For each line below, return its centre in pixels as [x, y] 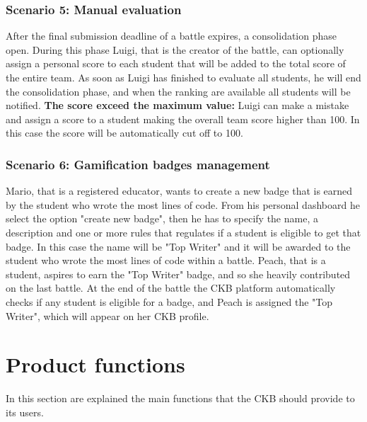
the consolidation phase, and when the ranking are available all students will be [178, 91]
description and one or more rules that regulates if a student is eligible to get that [183, 232]
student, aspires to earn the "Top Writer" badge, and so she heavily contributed [178, 274]
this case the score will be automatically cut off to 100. [124, 133]
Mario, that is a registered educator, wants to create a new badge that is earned [179, 191]
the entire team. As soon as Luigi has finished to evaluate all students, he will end [183, 77]
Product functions [95, 364]
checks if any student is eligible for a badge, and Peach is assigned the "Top [169, 301]
